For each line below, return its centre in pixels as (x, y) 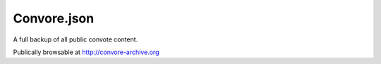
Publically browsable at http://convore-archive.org (86, 52)
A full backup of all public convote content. (75, 39)
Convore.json (54, 18)
